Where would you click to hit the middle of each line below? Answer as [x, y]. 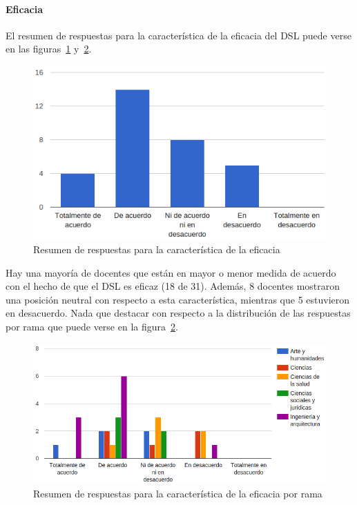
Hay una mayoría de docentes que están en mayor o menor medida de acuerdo [171, 272]
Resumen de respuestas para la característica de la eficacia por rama [178, 494]
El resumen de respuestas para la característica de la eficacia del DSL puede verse [178, 35]
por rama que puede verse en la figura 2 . [92, 327]
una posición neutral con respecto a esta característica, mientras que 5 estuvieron [178, 299]
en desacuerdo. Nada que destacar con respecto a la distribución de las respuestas [178, 313]
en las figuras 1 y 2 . [49, 49]
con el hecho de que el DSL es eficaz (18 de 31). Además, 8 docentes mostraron [173, 286]
